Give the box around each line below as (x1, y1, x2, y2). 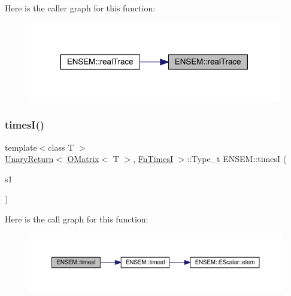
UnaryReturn (5, 152, 54, 165)
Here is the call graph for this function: (5, 213, 148, 225)
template (5, 141, 37, 153)
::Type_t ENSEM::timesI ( (187, 152, 287, 165)
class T (48, 141, 74, 153)
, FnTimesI (133, 152, 173, 165)
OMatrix (67, 152, 99, 165)
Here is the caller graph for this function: (5, 2, 156, 14)
